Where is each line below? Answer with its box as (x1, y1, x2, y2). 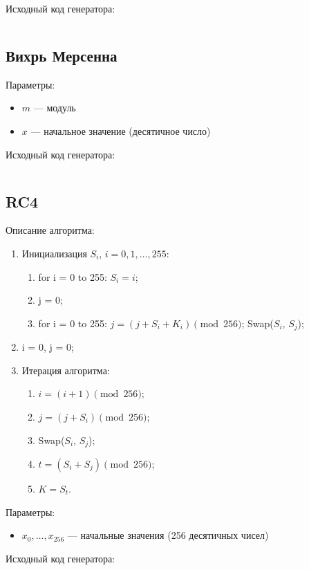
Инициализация (21, 246, 87, 260)
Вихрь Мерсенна (6, 44, 118, 66)
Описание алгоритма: (6, 223, 95, 237)
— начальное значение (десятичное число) (30, 123, 211, 138)
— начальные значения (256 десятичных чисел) (67, 528, 269, 542)
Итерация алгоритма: (21, 362, 110, 377)
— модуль (33, 100, 76, 115)
